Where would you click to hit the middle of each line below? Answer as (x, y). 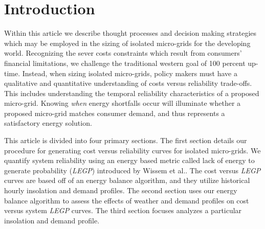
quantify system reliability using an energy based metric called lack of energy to (129, 160)
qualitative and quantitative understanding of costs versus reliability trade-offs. (128, 83)
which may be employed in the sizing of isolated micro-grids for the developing (127, 43)
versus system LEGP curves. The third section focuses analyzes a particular (123, 210)
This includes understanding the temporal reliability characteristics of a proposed (132, 93)
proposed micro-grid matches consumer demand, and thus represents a (115, 113)
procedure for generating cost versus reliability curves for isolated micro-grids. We (132, 150)
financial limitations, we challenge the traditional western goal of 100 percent (125, 63)
